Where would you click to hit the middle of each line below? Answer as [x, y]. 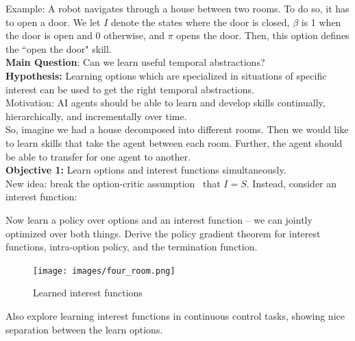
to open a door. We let [53, 22]
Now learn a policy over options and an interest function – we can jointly [159, 219]
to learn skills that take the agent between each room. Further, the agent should [174, 142]
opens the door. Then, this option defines [263, 35]
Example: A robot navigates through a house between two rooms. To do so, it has [177, 8]
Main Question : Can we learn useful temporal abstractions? [135, 62]
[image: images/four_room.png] [104, 271]
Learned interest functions [88, 293]
